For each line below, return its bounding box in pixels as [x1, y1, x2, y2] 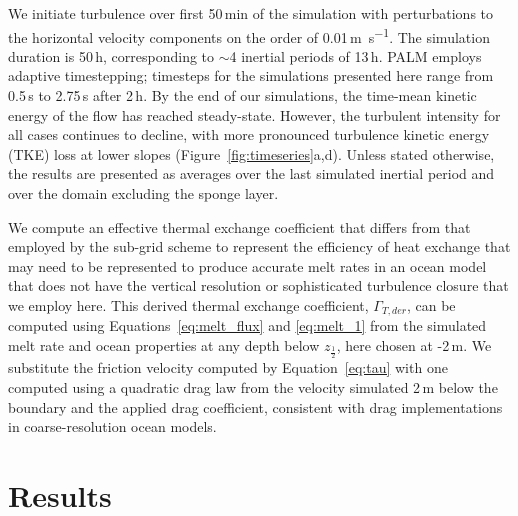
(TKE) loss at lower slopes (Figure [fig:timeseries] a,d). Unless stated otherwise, [8, 143, 495, 164]
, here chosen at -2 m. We [336, 335, 492, 356]
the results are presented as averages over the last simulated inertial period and [8, 163, 495, 184]
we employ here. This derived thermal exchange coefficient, [8, 294, 369, 315]
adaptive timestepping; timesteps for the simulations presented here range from [8, 65, 494, 86]
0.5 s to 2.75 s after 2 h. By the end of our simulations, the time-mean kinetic [8, 85, 477, 106]
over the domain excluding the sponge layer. [8, 183, 279, 203]
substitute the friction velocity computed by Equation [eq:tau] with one [8, 357, 448, 378]
